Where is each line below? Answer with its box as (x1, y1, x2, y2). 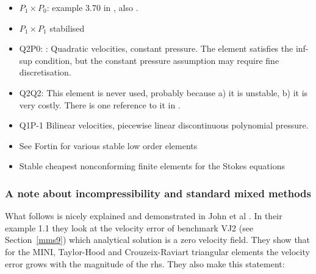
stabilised (49, 21, 85, 34)
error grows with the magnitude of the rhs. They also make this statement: (5, 257, 285, 270)
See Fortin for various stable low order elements (19, 139, 198, 152)
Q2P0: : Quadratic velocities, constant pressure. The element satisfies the (19, 42, 293, 55)
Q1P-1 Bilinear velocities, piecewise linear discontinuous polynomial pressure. (19, 119, 309, 132)
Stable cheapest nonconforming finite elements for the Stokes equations (19, 160, 285, 172)
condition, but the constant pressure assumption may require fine (35, 54, 279, 66)
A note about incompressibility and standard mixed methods (5, 185, 311, 200)
